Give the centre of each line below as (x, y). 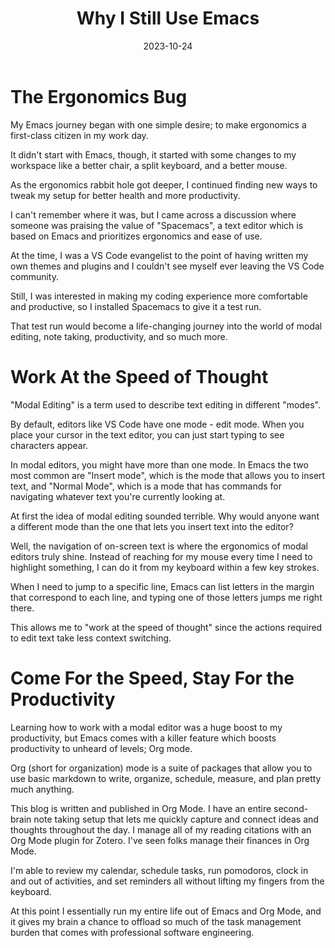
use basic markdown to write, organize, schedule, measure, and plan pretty (166, 778)
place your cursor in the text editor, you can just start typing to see (147, 434)
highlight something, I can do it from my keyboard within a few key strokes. (165, 567)
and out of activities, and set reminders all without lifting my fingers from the (167, 881)
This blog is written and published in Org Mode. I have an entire (141, 808)
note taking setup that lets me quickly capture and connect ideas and (176, 819)
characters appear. (49, 445)
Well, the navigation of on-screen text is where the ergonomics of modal (159, 546)
